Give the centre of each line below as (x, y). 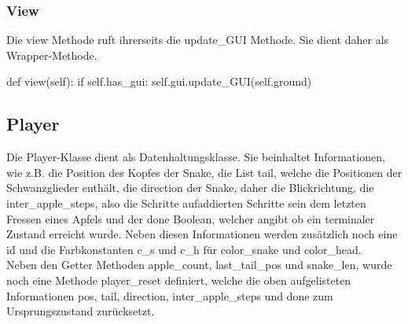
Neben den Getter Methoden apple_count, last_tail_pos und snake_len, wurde (199, 265)
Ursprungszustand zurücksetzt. (81, 311)
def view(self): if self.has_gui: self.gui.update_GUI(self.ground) (159, 81)
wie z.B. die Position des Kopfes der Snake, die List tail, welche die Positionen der (204, 172)
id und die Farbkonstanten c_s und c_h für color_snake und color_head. (184, 249)
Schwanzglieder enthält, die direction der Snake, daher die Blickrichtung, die (190, 188)
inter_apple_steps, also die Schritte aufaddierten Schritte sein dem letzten (186, 202)
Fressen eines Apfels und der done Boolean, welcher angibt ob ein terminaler (191, 218)
